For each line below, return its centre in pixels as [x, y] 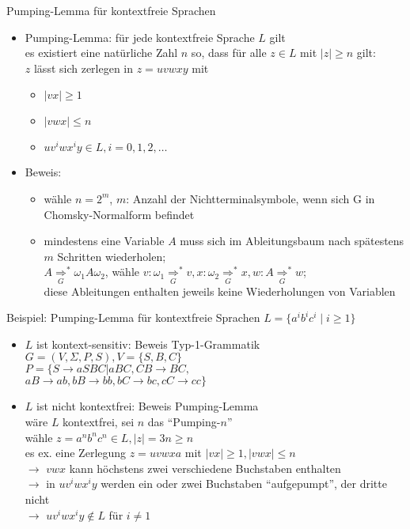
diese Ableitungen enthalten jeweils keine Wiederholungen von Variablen [220, 291]
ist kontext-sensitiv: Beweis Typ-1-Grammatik [148, 344]
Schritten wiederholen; [112, 256]
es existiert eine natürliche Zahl [101, 53]
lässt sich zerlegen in [84, 68]
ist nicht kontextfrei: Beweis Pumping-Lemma [148, 406]
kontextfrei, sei [99, 422]
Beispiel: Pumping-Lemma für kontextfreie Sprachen [133, 317]
